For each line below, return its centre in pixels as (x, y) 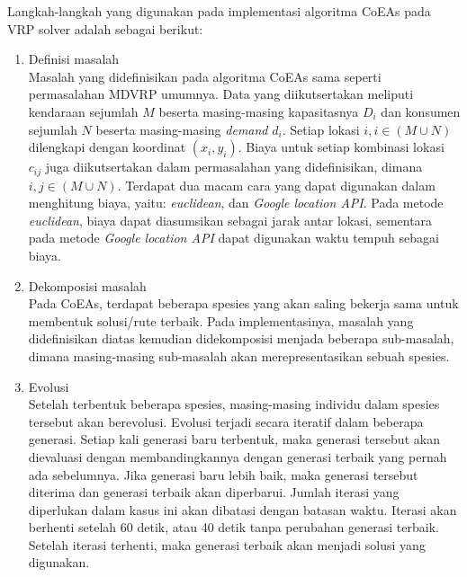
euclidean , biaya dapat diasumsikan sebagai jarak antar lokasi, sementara (230, 220)
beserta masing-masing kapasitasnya (259, 111)
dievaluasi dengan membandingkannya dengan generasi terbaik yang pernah (238, 456)
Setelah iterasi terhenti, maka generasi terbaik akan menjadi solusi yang (227, 544)
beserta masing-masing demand (182, 129)
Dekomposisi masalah (87, 285)
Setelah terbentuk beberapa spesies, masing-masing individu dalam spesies (234, 404)
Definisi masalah (74, 59)
